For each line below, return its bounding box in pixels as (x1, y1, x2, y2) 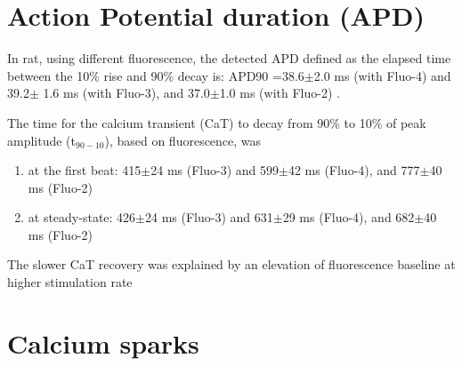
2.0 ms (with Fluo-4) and (313, 66, 451, 84)
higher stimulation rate (7, 273, 133, 291)
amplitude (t (7, 131, 77, 149)
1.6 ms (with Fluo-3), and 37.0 (43, 84, 210, 102)
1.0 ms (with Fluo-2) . (219, 84, 340, 102)
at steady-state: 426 (28, 208, 136, 227)
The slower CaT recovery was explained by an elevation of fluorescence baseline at (7, 255, 456, 274)
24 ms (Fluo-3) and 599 (150, 161, 279, 179)
